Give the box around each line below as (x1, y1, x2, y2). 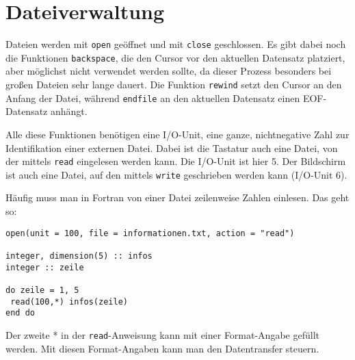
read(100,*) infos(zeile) (10, 296, 128, 307)
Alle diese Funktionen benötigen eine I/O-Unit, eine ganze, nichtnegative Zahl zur (5, 127, 350, 141)
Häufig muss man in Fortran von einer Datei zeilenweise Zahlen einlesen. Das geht (5, 190, 350, 205)
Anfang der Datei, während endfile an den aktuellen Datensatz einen (5, 90, 300, 105)
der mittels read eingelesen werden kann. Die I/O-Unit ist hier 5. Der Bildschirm (5, 154, 346, 168)
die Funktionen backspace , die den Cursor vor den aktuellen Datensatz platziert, (5, 50, 345, 64)
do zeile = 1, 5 (5, 285, 79, 295)
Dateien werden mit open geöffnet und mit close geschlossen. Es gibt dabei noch (5, 37, 346, 51)
